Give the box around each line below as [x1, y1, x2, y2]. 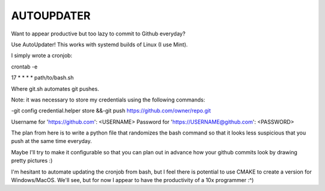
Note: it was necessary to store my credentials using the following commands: [11, 96, 205, 103]
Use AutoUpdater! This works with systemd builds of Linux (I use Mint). [11, 41, 188, 48]
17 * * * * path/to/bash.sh [11, 74, 74, 81]
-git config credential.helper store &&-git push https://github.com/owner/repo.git [11, 107, 211, 114]
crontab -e [11, 63, 38, 70]
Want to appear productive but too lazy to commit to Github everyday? [11, 30, 186, 37]
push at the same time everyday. [11, 138, 92, 145]
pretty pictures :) [11, 157, 53, 165]
